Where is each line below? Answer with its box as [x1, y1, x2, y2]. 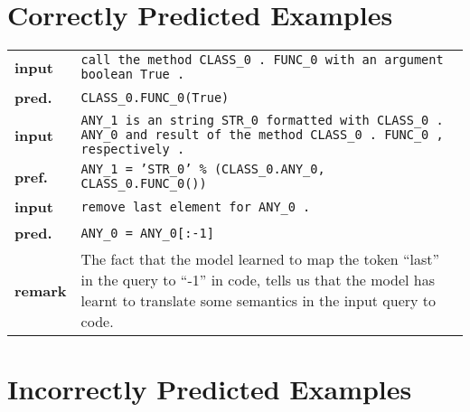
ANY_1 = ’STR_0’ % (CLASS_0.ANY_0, [80, 162, 325, 177]
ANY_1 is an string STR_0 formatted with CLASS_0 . [80, 113, 444, 128]
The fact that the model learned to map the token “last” [80, 248, 440, 270]
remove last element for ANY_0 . [80, 199, 311, 214]
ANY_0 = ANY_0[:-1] [80, 225, 214, 240]
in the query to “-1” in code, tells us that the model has [80, 269, 435, 291]
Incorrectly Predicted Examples [7, 370, 412, 407]
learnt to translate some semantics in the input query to [80, 290, 437, 312]
